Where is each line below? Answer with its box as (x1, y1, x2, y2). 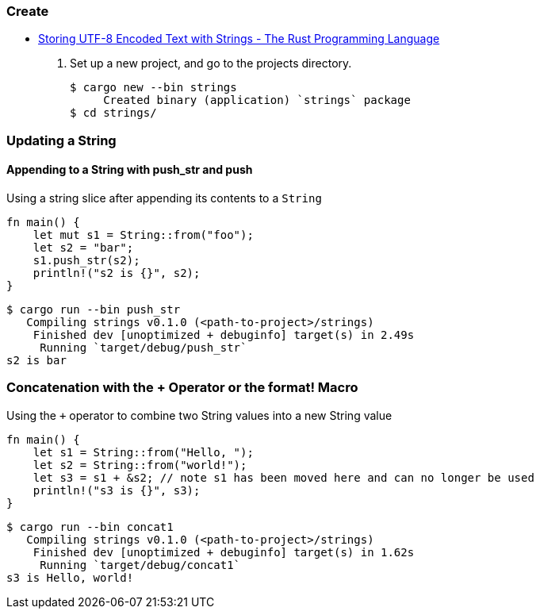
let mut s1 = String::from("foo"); (33, 228, 254, 241)
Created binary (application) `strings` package (103, 94, 411, 107)
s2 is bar (6, 353, 67, 367)
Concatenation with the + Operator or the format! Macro (6, 379, 358, 396)
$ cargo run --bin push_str (6, 302, 181, 316)
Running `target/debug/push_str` (40, 340, 247, 354)
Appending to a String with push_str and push (6, 163, 253, 177)
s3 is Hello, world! (6, 571, 134, 584)
